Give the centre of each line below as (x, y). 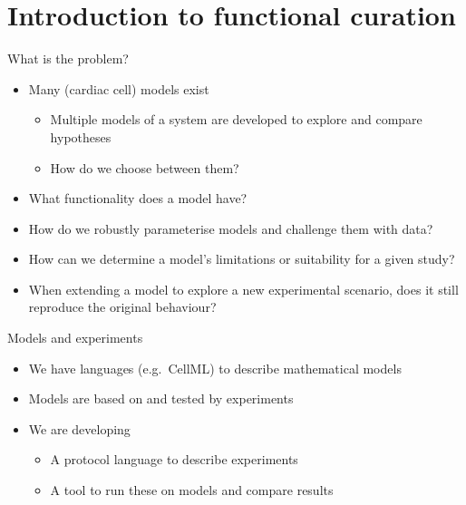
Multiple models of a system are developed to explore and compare (236, 119)
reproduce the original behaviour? (122, 307)
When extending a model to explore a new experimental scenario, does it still (243, 289)
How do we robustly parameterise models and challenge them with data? (231, 228)
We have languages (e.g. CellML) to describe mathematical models (215, 368)
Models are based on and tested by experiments (161, 398)
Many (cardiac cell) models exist (119, 88)
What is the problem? (68, 58)
